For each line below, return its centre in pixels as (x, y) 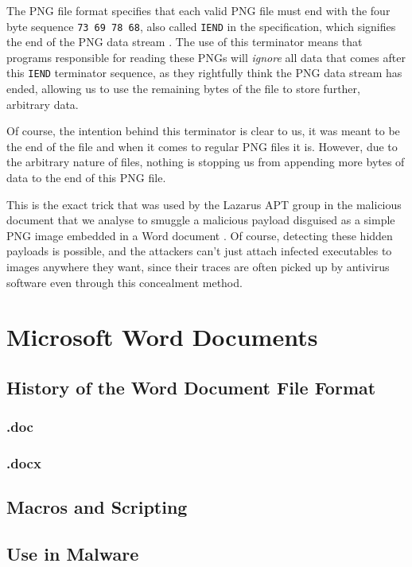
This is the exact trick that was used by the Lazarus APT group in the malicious (204, 204)
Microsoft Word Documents (162, 337)
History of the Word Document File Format (191, 387)
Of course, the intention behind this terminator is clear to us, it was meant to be (203, 131)
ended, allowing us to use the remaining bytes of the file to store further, (183, 89)
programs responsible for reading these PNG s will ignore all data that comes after (206, 57)
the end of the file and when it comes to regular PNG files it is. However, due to (202, 146)
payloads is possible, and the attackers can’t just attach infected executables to (199, 251)
